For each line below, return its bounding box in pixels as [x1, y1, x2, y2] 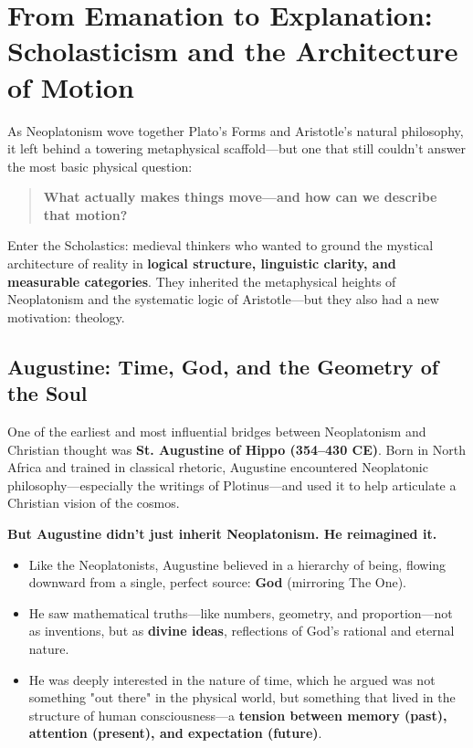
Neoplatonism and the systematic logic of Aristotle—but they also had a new [7, 290, 439, 309]
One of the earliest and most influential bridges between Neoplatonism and [7, 422, 426, 441]
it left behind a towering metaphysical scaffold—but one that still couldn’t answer [7, 139, 467, 158]
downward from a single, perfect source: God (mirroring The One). [28, 573, 407, 592]
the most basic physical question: [7, 156, 193, 175]
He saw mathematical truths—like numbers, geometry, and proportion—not [28, 603, 453, 622]
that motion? [43, 205, 128, 224]
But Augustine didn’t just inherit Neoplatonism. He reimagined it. [7, 524, 437, 543]
